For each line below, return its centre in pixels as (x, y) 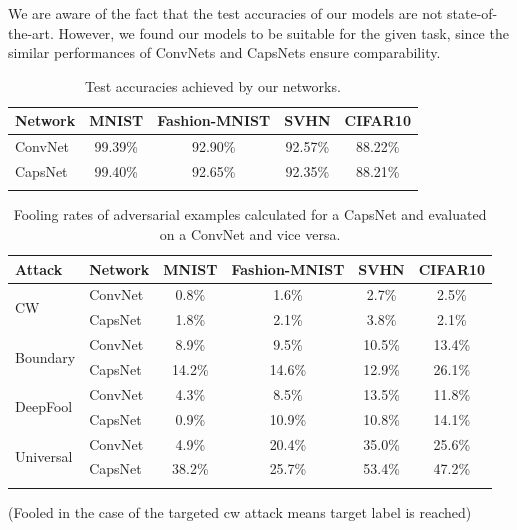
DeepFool (44, 406)
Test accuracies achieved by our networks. (213, 85)
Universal (44, 455)
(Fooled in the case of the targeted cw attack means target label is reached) (240, 511)
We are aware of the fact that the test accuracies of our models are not (225, 13)
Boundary (45, 356)
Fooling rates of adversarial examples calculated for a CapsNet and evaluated (250, 214)
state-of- (472, 13)
